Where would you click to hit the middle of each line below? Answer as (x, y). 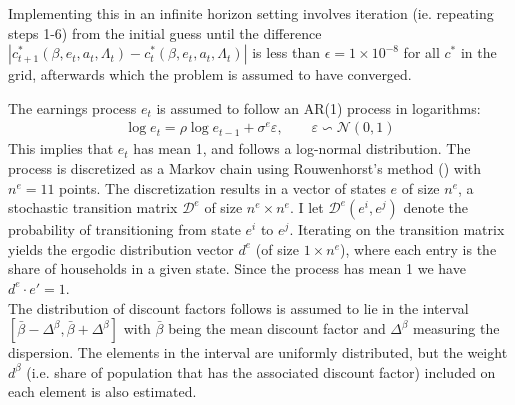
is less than (286, 52)
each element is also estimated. (102, 391)
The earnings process (72, 107)
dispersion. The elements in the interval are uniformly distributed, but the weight (258, 352)
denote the (435, 207)
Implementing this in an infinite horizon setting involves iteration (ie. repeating (251, 13)
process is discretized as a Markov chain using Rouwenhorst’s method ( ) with (245, 168)
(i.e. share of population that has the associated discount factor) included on (261, 371)
